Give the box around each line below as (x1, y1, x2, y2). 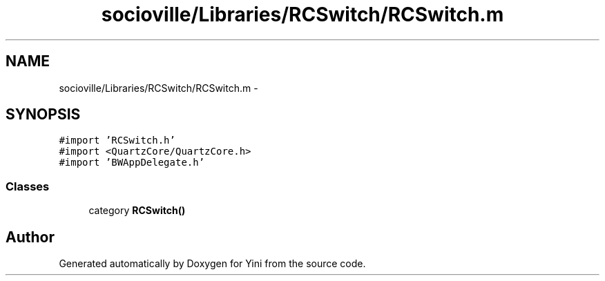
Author (6, 228, 55, 246)
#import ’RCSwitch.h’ (59, 135, 175, 146)
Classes (6, 179, 50, 193)
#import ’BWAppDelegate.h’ (59, 157, 205, 168)
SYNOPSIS (6, 106, 81, 124)
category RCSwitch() (88, 204, 186, 217)
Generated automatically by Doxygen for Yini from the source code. (59, 258, 366, 270)
